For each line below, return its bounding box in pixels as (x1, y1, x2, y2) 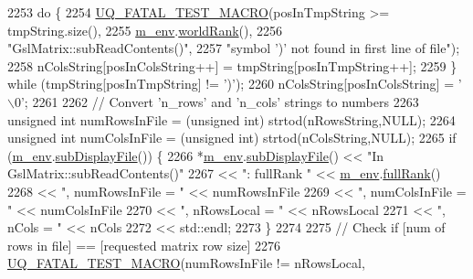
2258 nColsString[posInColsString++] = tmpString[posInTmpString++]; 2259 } (7, 56, 457, 75)
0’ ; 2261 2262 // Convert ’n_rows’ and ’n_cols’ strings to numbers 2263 (14, 91, 419, 111)
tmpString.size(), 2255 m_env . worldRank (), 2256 (7, 20, 283, 39)
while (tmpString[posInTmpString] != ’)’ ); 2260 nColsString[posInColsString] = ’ (7, 74, 462, 93)
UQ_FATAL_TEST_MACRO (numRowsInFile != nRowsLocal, (7, 253, 365, 273)
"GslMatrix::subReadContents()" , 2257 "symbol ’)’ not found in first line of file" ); (7, 38, 460, 58)
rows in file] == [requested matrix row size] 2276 (7, 235, 281, 254)
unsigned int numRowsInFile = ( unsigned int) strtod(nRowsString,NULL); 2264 (7, 110, 456, 129)
